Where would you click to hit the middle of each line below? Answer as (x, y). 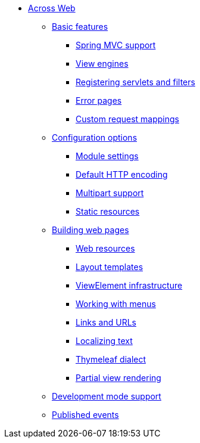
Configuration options (95, 137)
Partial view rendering (118, 378)
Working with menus (116, 304)
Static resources (108, 211)
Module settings (107, 156)
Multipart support (110, 193)
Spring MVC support (116, 45)
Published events (85, 415)
